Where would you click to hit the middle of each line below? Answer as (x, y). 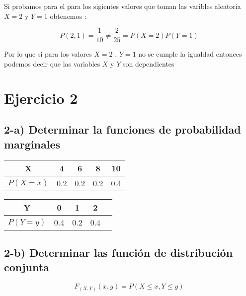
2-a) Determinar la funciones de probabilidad (123, 129)
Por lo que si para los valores (48, 54)
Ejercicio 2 (41, 98)
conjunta (27, 267)
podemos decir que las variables (52, 63)
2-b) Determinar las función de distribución (119, 252)
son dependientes (148, 63)
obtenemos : (68, 16)
